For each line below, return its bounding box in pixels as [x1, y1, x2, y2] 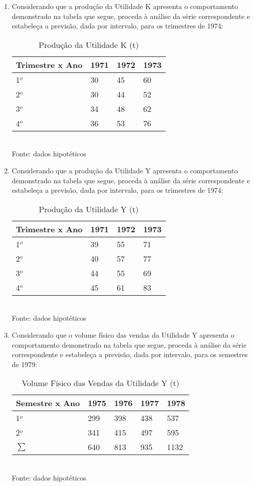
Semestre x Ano [15, 397, 80, 409]
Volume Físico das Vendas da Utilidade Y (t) [21, 377, 180, 389]
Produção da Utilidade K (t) [38, 38, 139, 50]
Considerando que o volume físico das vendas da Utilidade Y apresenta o [11, 329, 235, 340]
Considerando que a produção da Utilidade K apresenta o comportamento [11, 1, 238, 11]
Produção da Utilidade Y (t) [38, 203, 139, 215]
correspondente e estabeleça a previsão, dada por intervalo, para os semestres [11, 349, 248, 360]
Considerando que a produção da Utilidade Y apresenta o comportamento [11, 165, 238, 175]
